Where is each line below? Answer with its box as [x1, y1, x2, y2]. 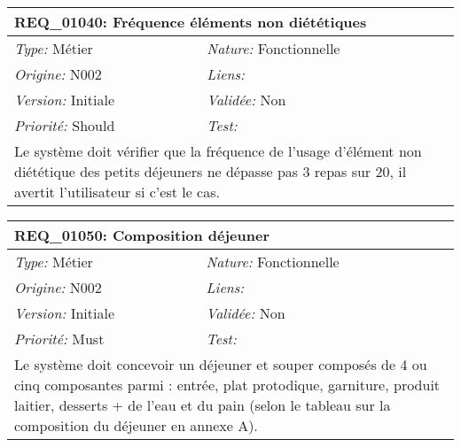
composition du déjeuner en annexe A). [14, 415, 258, 435]
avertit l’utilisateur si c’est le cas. [14, 181, 220, 202]
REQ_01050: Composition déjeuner [14, 225, 270, 245]
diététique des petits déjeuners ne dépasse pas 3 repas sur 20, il [14, 161, 407, 181]
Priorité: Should [14, 115, 115, 135]
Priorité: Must [14, 328, 105, 349]
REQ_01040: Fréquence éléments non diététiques [14, 12, 367, 32]
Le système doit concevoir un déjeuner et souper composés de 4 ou [14, 354, 427, 374]
